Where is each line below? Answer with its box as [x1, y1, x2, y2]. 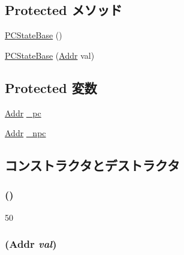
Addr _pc [5, 106, 41, 119]
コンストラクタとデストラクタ [5, 156, 180, 175]
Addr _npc [5, 127, 46, 139]
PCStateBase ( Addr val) [5, 49, 95, 61]
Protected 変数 [5, 78, 97, 97]
